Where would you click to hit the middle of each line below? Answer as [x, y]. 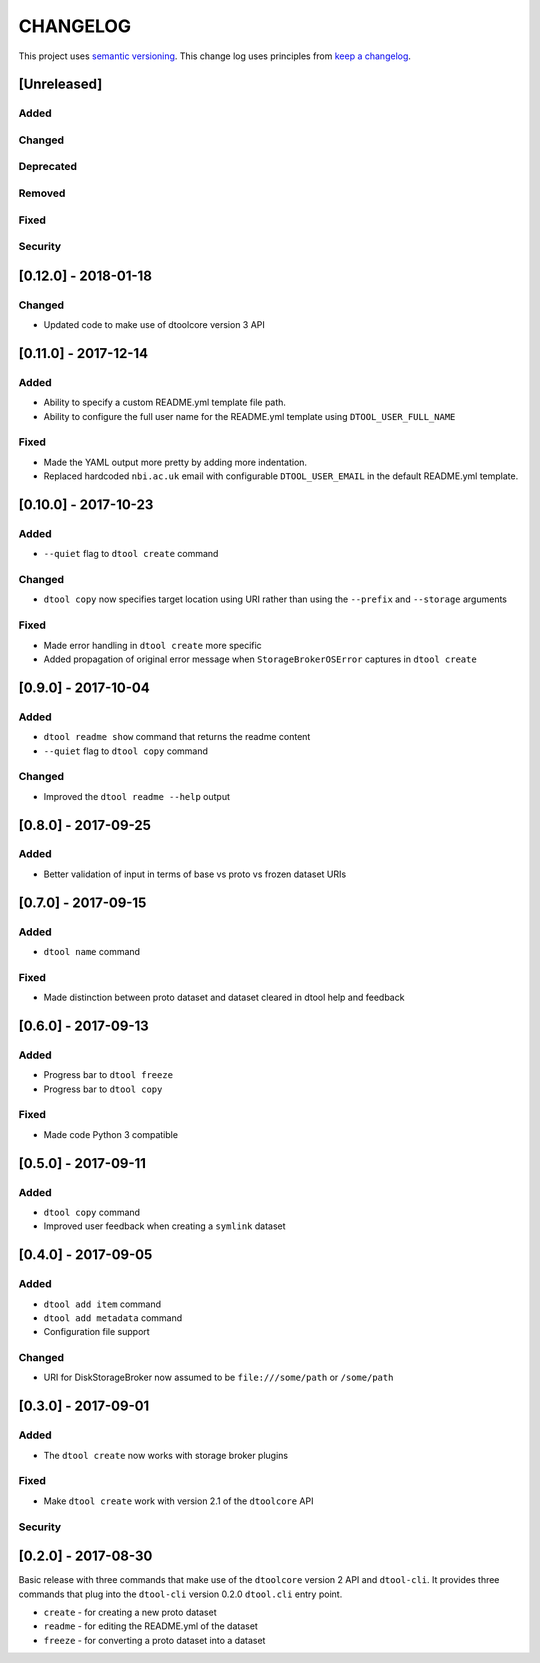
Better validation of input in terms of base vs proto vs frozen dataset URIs [195, 874]
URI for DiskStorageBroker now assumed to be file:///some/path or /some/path [218, 1377]
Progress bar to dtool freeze [108, 1075]
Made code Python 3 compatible [111, 1134]
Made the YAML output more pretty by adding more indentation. [175, 462]
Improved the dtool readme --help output [136, 796]
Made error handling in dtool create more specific [152, 645]
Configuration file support [96, 1332]
